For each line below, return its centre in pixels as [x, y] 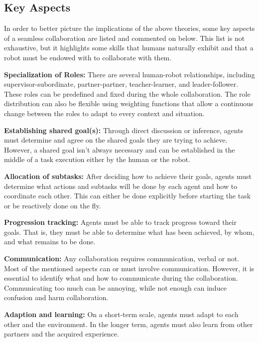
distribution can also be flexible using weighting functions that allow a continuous [129, 103]
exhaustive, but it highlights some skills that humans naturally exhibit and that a [129, 48]
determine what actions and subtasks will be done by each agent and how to [121, 186]
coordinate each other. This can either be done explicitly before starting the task [128, 196]
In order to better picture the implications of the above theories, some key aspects [129, 28]
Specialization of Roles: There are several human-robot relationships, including [129, 74]
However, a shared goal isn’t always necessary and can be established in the [120, 149]
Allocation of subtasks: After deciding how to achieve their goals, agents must [128, 176]
